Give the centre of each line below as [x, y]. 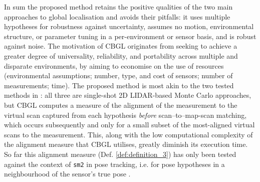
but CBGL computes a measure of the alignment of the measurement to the [121, 105]
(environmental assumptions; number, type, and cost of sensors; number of [118, 75]
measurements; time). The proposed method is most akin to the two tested [119, 85]
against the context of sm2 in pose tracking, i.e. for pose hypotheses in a [114, 164]
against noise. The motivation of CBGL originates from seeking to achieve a [121, 46]
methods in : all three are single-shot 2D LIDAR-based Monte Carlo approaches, [128, 95]
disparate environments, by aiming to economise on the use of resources [114, 65]
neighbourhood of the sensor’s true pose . [67, 174]
